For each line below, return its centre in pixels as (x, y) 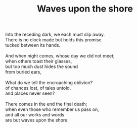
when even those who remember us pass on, (52, 109)
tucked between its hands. (33, 45)
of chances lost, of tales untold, (38, 88)
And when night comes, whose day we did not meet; (60, 56)
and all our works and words (35, 115)
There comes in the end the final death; (46, 104)
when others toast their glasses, (39, 61)
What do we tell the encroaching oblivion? (49, 83)
